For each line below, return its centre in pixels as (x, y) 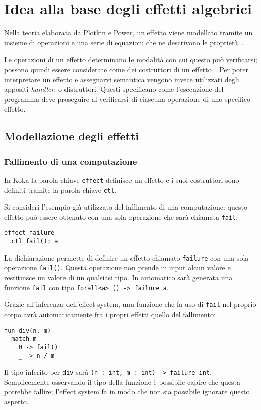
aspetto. (16, 402)
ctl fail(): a (35, 242)
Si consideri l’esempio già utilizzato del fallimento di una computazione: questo (126, 207)
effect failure (29, 233)
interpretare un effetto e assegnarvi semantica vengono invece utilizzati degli (122, 79)
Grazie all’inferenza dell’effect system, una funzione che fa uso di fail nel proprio (130, 304)
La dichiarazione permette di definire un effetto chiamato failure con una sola (126, 257)
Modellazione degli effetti (72, 136)
